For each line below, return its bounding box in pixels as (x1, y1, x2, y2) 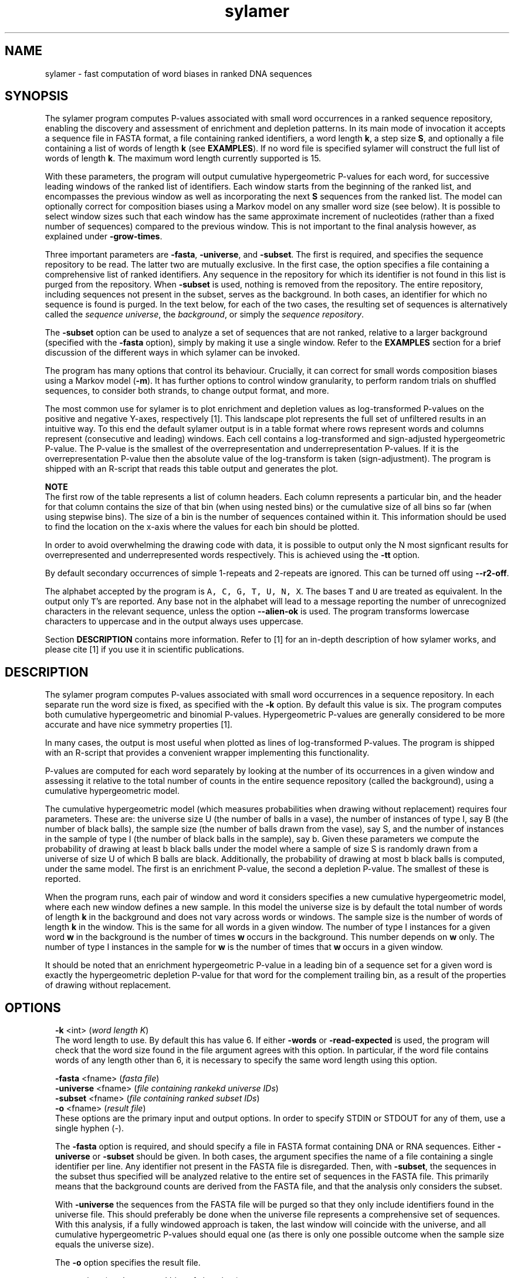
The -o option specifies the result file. (55, 1257, 201, 1268)
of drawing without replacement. (45, 980, 171, 990)
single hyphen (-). (55, 1123, 124, 1134)
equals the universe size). (55, 1239, 154, 1250)
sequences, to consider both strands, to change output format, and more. (45, 386, 329, 396)
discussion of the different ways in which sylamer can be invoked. (45, 347, 300, 358)
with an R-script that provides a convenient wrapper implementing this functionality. (45, 748, 370, 758)
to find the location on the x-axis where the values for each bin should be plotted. (45, 522, 360, 532)
